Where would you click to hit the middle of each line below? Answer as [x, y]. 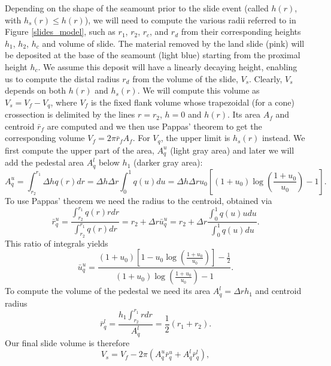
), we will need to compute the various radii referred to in [190, 19]
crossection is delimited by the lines [70, 114]
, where [64, 102]
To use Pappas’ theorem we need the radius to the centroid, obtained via [139, 200]
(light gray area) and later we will [232, 150]
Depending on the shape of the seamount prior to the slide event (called [137, 8]
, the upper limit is [195, 138]
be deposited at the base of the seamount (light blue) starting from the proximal [153, 55]
